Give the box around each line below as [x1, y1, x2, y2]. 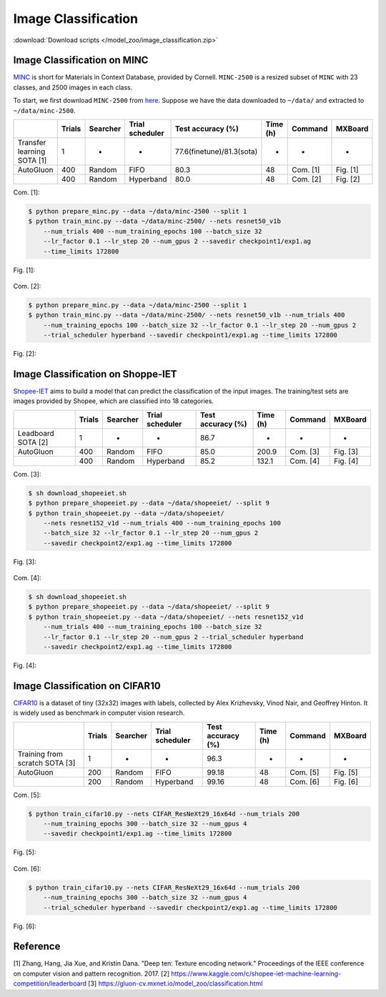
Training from [17, 749, 64, 759]
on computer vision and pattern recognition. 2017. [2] [13, 969, 170, 978]
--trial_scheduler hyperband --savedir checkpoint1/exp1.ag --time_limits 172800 [43, 331, 337, 339]
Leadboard [17, 428, 55, 438]
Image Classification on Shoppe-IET [13, 368, 178, 380]
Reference [13, 941, 61, 953]
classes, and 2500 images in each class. [13, 83, 133, 91]
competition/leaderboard [13, 979, 87, 988]
